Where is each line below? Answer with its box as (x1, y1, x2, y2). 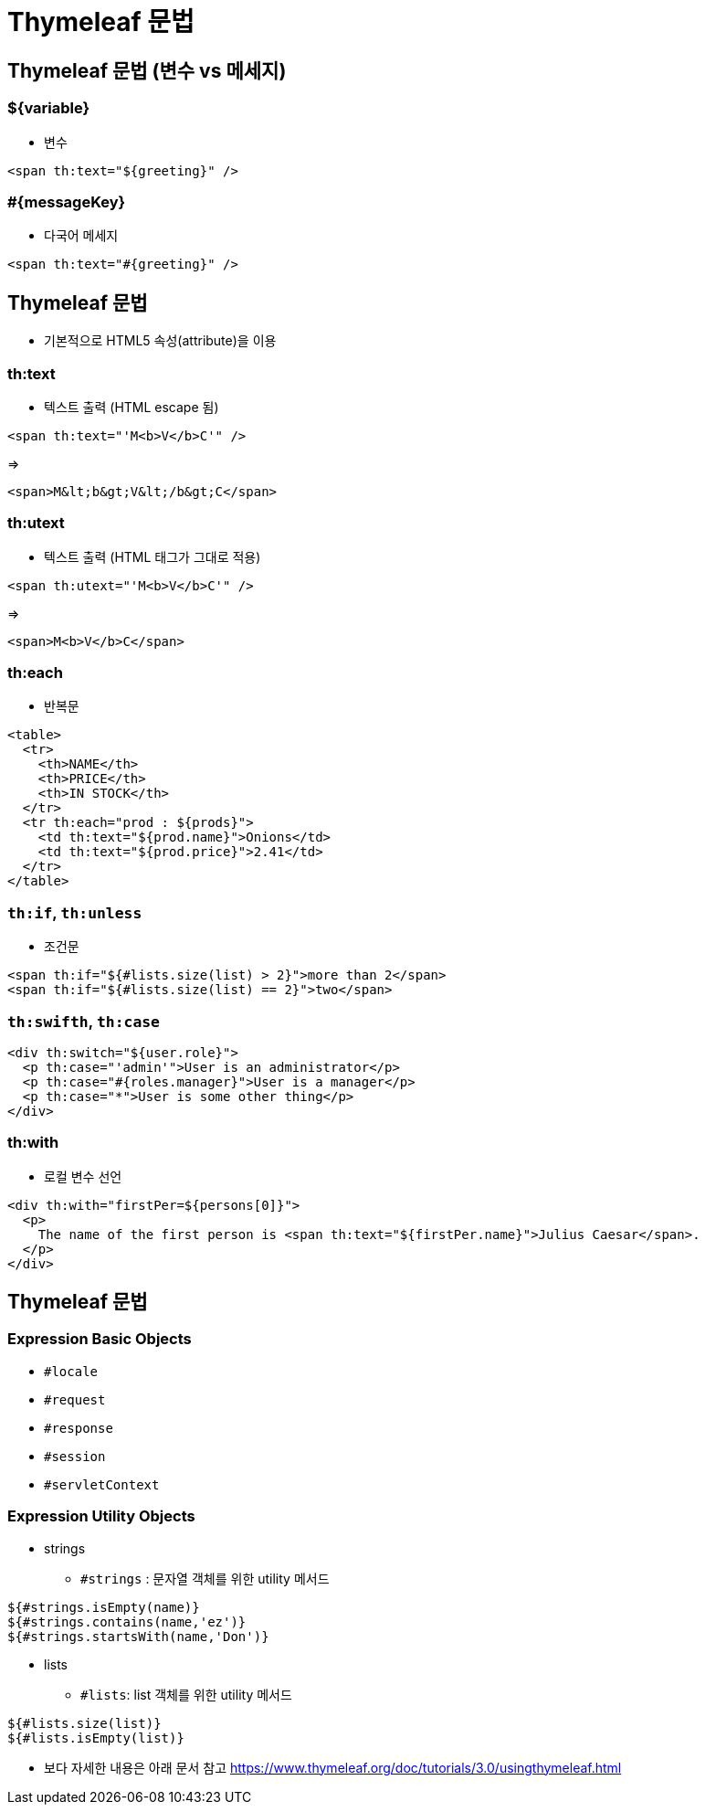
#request (44, 1392, 106, 1407)
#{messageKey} (7, 192, 126, 211)
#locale (44, 1363, 99, 1379)
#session (44, 1448, 106, 1464)
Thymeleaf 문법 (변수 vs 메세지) (7, 58, 287, 82)
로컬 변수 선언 (44, 1168, 122, 1184)
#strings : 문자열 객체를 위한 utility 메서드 (80, 1570, 330, 1586)
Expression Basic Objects (7, 1330, 192, 1349)
